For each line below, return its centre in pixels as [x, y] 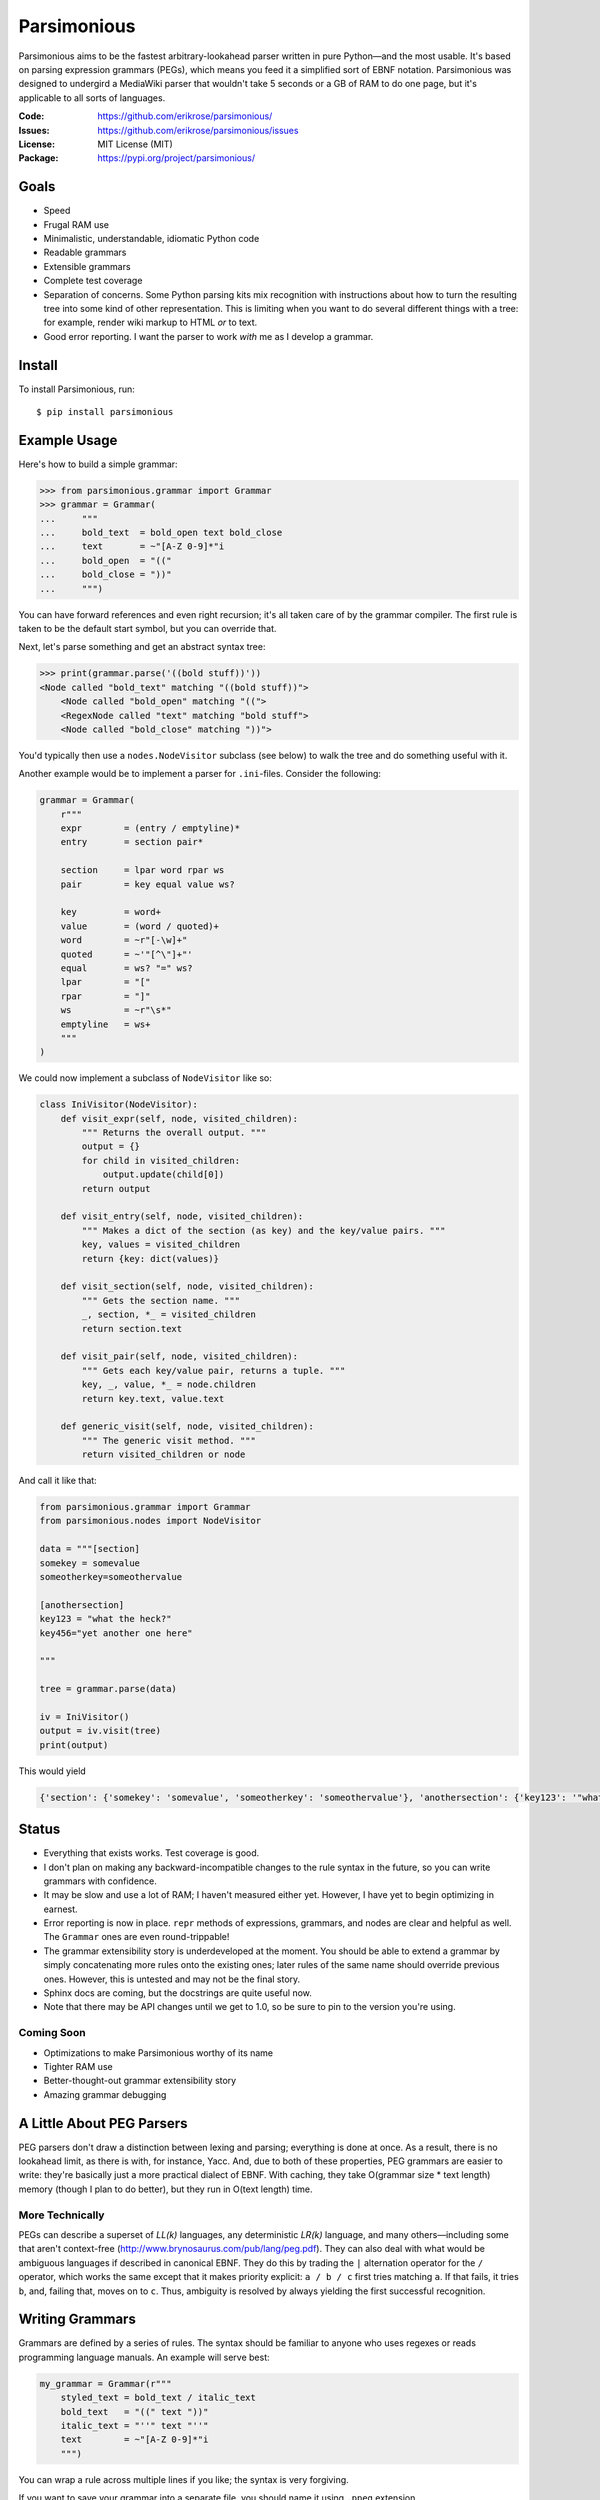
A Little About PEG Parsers [103, 2123]
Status [39, 1829]
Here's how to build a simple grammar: [98, 464]
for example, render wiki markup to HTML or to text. [150, 322]
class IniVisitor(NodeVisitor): [119, 1104]
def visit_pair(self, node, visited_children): [179, 1356]
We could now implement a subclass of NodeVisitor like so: [145, 1078]
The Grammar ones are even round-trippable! [136, 1937]
